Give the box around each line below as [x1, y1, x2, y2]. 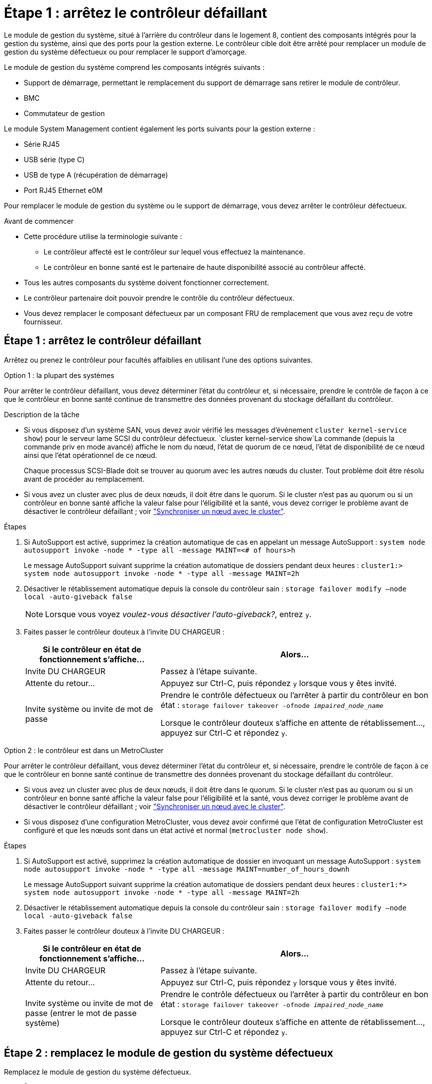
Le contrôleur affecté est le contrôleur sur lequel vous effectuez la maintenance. [44, 247, 305, 256]
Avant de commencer [4, 216, 74, 225]
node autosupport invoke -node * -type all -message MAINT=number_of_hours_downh [24, 865, 350, 873]
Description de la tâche [4, 410, 80, 419]
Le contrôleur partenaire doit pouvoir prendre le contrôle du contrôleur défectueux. [24, 293, 295, 302]
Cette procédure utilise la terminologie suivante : [24, 232, 182, 241]
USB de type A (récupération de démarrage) [24, 170, 168, 179]
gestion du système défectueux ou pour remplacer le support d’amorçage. [4, 47, 247, 56]
